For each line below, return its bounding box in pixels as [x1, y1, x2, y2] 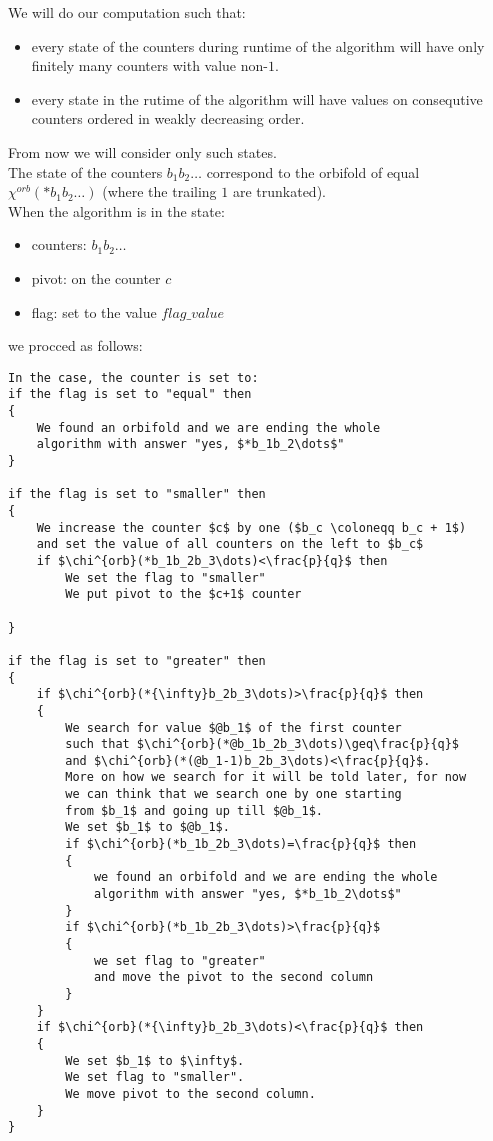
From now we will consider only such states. [8, 141, 277, 162]
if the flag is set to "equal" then [8, 387, 252, 402]
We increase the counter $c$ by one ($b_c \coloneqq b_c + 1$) [36, 520, 467, 535]
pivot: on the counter [31, 267, 161, 288]
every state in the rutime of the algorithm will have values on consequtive [31, 88, 483, 109]
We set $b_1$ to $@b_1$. [65, 820, 230, 835]
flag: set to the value [31, 301, 157, 322]
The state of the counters [8, 161, 163, 182]
